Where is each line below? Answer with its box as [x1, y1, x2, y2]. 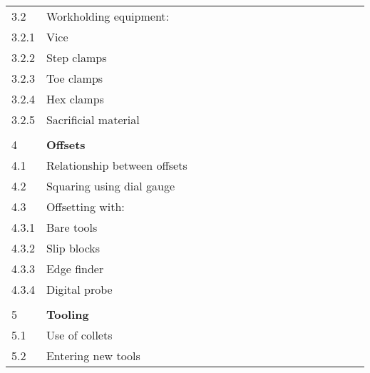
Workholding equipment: [46, 8, 170, 24]
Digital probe [46, 281, 113, 297]
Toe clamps [46, 70, 103, 86]
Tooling [46, 306, 89, 322]
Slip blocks [46, 240, 101, 256]
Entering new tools [46, 347, 140, 364]
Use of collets [46, 327, 113, 343]
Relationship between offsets [46, 157, 187, 173]
